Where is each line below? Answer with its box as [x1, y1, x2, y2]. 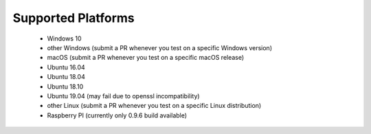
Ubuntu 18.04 [47, 73, 85, 81]
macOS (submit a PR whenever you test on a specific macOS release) [47, 54, 245, 62]
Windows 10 [47, 34, 82, 43]
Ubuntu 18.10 [47, 82, 84, 91]
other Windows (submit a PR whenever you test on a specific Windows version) [47, 43, 273, 52]
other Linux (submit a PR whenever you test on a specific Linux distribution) [47, 102, 262, 110]
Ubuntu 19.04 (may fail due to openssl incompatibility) [47, 91, 200, 100]
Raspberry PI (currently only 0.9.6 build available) [47, 111, 188, 120]
